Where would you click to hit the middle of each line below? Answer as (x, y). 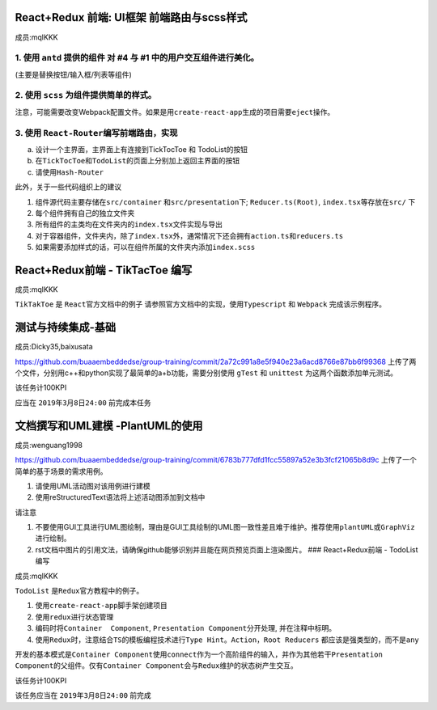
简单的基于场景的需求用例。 (61, 471)
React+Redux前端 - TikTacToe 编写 (104, 270)
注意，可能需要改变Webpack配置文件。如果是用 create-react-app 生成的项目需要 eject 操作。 (175, 112)
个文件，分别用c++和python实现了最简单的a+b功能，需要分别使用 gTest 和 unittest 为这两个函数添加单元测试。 (206, 373)
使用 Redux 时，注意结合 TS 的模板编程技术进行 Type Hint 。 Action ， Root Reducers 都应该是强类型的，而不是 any (227, 640)
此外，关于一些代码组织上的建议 (68, 187)
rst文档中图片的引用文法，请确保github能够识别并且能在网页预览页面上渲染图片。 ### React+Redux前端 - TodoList (227, 549)
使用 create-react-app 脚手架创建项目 (101, 606)
